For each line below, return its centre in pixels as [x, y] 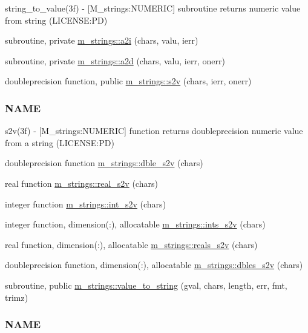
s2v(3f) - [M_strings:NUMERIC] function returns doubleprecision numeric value [154, 131]
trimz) [17, 297]
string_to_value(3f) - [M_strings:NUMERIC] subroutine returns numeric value [153, 8]
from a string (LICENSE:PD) [60, 142]
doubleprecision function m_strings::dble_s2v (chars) [104, 163]
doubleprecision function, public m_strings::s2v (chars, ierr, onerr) [128, 81]
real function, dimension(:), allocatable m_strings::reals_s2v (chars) [131, 244]
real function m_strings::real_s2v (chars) [81, 183]
